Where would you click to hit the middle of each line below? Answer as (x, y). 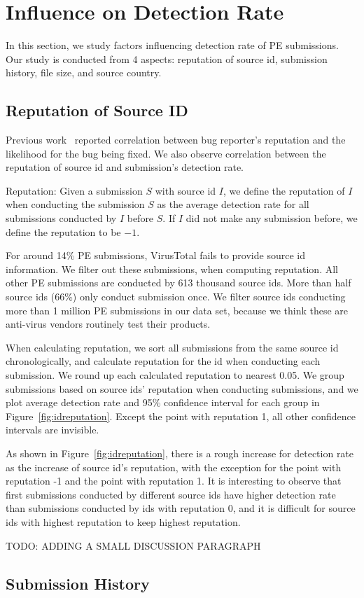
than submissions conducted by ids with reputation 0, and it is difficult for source (181, 508)
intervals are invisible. (52, 430)
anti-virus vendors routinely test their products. (108, 324)
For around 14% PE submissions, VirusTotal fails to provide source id (155, 255)
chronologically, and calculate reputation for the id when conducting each (163, 361)
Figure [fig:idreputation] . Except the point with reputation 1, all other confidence (181, 416)
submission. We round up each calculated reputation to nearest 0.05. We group (175, 375)
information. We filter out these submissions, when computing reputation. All (172, 269)
